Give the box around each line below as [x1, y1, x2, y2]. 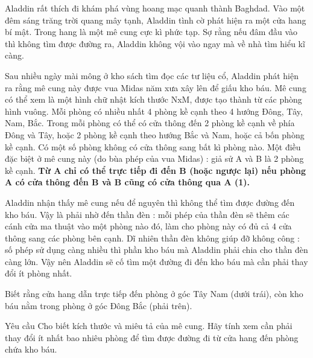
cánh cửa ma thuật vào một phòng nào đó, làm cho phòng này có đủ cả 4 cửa [5, 220, 292, 232]
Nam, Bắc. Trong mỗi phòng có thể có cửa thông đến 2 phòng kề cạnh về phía [5, 117, 295, 129]
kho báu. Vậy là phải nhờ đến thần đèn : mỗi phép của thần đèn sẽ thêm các [5, 208, 289, 220]
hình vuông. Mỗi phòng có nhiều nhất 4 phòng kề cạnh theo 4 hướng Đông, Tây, [5, 104, 303, 117]
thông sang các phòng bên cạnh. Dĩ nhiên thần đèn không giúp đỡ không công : [5, 231, 300, 244]
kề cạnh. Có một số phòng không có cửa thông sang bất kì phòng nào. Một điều [5, 140, 301, 153]
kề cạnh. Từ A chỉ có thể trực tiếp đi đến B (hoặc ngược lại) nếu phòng [5, 164, 306, 176]
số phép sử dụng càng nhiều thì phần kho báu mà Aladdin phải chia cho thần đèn [5, 243, 308, 256]
